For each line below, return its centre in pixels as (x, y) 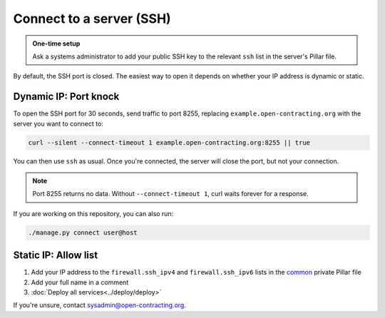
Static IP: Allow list (56, 256)
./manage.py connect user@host (83, 232)
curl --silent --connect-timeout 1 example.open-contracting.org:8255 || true (169, 142)
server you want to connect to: (58, 123)
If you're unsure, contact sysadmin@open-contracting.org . (100, 305)
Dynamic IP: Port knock (66, 97)
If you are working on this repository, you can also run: (93, 213)
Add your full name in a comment (80, 282)
